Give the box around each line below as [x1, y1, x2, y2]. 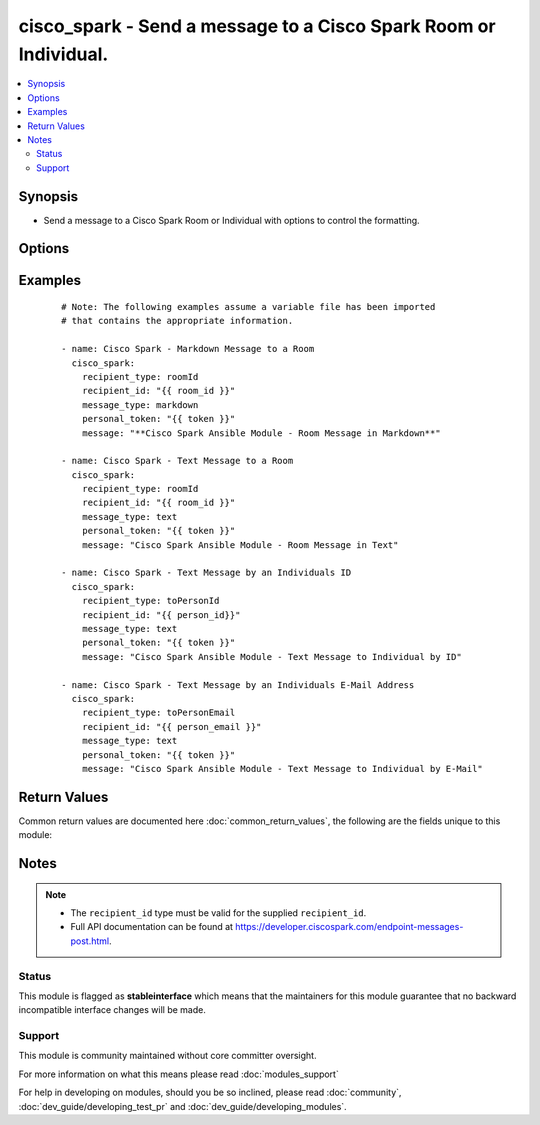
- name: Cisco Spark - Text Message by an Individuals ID [61, 567, 352, 579]
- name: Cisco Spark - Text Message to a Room [61, 455, 294, 467]
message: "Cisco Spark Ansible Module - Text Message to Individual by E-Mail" [81, 763, 484, 774]
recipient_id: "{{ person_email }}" [81, 721, 262, 732]
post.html [70, 935, 110, 947]
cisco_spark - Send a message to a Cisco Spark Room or [18, 15, 496, 37]
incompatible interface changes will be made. [18, 1004, 207, 1016]
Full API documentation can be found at [70, 921, 234, 933]
